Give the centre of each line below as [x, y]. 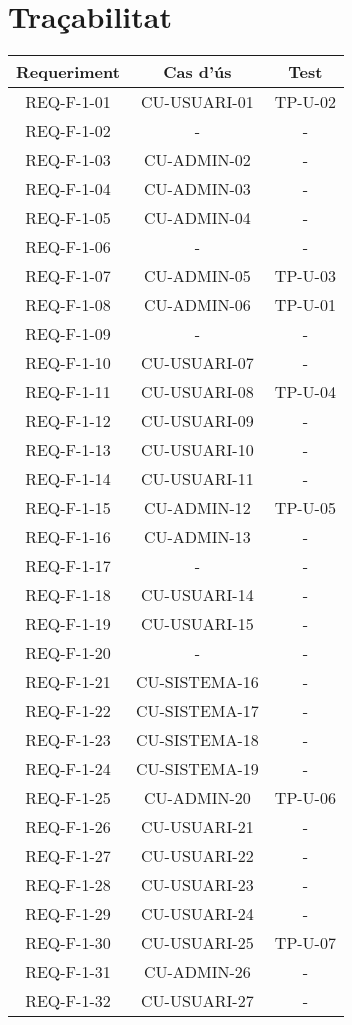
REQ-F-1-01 [68, 102]
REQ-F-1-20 [68, 653]
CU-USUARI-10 [197, 450]
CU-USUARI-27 [197, 1001]
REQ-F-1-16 [68, 537]
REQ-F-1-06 [68, 247]
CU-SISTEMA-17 [197, 711]
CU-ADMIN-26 [197, 972]
